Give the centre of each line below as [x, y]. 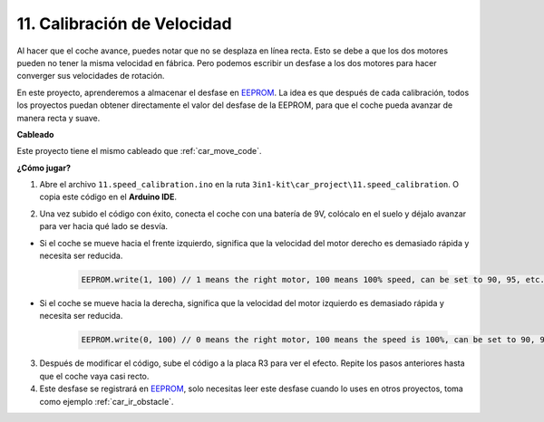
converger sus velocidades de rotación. [91, 76]
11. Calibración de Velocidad [124, 24]
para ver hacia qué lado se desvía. [103, 226]
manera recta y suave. [58, 118]
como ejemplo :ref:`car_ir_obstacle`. [107, 401]
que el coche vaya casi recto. [94, 376]
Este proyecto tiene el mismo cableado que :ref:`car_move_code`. [139, 151]
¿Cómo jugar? [44, 168]
